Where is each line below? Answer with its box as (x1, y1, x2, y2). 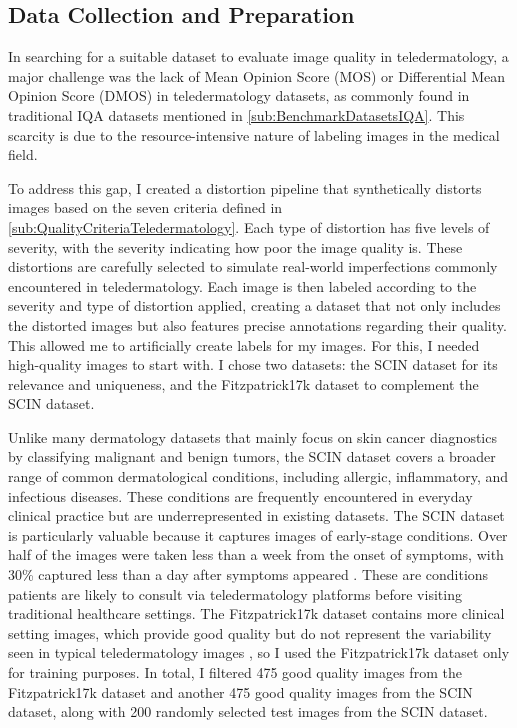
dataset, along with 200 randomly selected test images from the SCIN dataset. (8, 701, 488, 722)
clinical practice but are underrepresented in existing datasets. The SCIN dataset (8, 505, 505, 526)
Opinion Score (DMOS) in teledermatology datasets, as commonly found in (8, 85, 470, 106)
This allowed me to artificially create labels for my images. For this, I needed (8, 334, 480, 355)
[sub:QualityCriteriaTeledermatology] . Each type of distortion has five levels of (8, 216, 490, 237)
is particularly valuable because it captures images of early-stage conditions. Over (8, 524, 508, 545)
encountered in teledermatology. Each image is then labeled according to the (8, 275, 477, 296)
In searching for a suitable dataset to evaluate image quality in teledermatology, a (8, 46, 509, 67)
